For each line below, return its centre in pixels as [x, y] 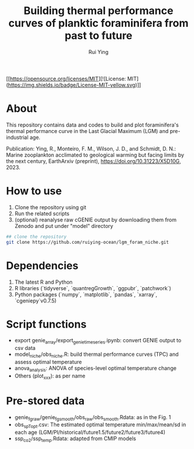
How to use [34, 191]
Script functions [46, 324]
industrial [17, 137]
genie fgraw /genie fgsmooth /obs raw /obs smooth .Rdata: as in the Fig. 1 [93, 418]
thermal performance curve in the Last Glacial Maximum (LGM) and [87, 131]
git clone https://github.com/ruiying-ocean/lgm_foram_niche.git [87, 242]
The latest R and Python [44, 282]
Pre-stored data [45, 401]
